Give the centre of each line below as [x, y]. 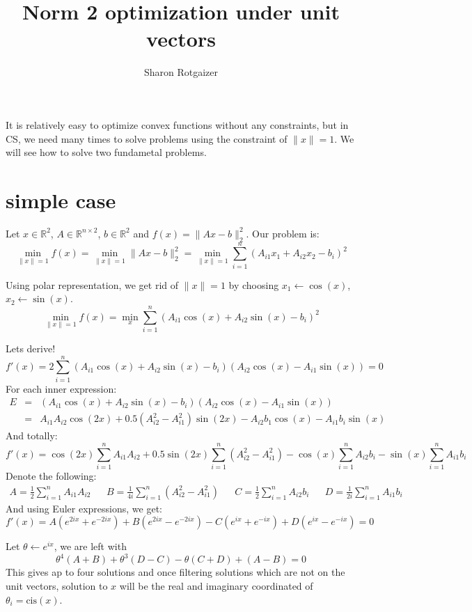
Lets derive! [31, 348]
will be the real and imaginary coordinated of [216, 586]
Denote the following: [51, 476]
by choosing [254, 284]
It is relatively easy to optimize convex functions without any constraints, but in [177, 124]
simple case [61, 199]
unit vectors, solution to [57, 586]
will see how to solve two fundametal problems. [106, 152]
